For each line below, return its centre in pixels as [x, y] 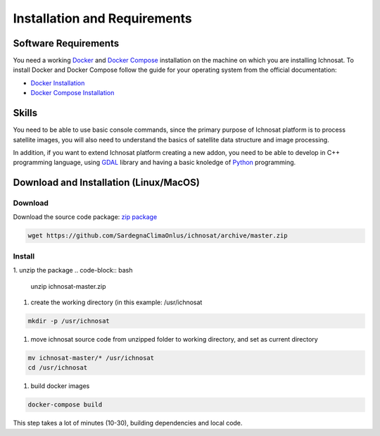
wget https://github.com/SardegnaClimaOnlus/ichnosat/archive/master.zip [158, 236]
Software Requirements [66, 43]
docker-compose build [65, 405]
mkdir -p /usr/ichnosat [69, 321]
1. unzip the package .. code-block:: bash [73, 270]
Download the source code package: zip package [85, 217]
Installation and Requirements [103, 18]
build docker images [60, 386]
